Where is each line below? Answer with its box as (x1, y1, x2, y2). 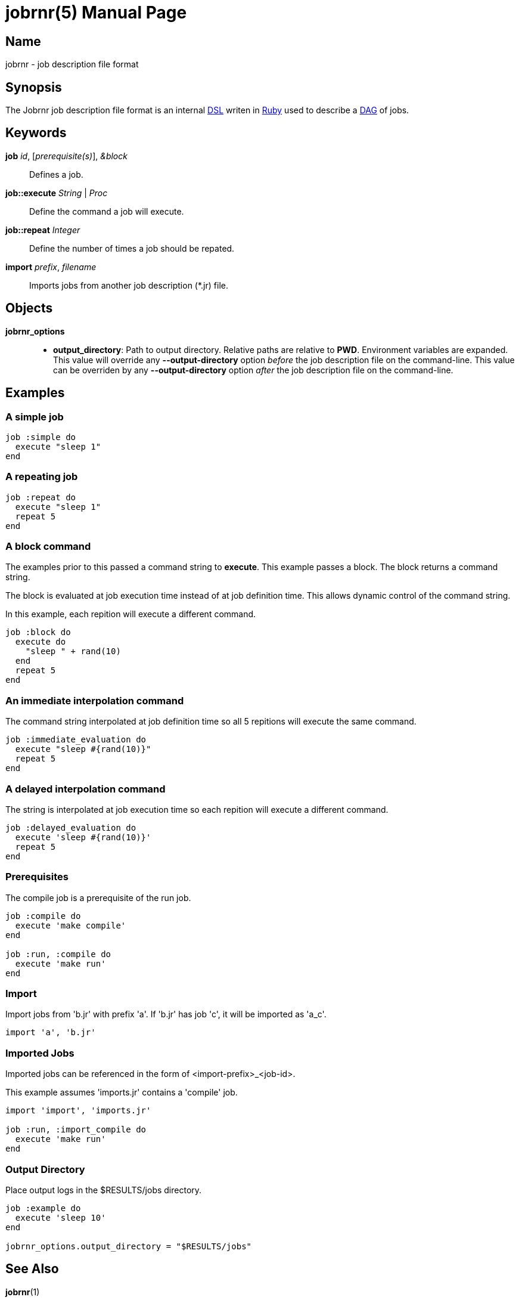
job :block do (5, 627, 71, 637)
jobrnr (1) (5, 1286, 40, 1297)
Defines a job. (29, 169, 83, 179)
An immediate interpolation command (5, 694, 184, 707)
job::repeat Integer (5, 224, 80, 235)
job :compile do (5, 911, 81, 921)
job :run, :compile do (5, 949, 111, 959)
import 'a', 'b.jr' (5, 1027, 96, 1038)
